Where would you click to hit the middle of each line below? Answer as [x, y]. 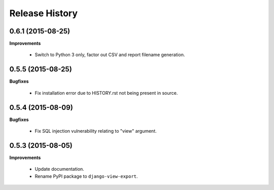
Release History [44, 13]
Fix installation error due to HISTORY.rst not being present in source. [106, 93]
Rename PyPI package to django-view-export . [86, 176]
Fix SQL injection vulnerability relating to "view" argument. [96, 131]
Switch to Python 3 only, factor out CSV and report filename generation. [110, 55]
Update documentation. [60, 169]
